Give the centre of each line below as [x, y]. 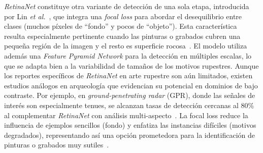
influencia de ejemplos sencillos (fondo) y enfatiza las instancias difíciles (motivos [130, 125]
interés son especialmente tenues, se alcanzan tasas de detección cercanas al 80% [129, 105]
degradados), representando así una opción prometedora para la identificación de [130, 135]
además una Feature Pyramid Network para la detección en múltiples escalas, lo [128, 55]
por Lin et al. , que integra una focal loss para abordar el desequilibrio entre [123, 16]
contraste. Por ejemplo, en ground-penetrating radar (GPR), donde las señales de [130, 95]
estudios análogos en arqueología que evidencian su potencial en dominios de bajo [131, 85]
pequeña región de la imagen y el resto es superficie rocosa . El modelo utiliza [126, 46]
